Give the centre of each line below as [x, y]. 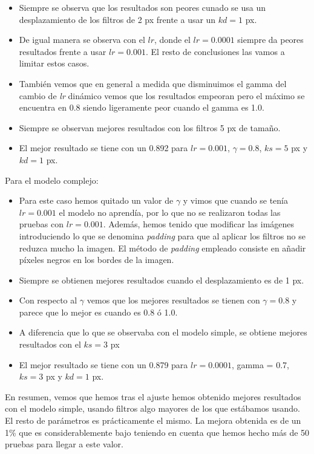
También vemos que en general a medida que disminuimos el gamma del [153, 83]
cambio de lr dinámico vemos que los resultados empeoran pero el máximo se [162, 95]
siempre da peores [270, 40]
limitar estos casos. [54, 63]
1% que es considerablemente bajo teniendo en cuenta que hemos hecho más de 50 [157, 432]
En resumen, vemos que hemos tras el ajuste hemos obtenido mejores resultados [153, 396]
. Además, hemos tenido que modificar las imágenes [199, 224]
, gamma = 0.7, [260, 364]
